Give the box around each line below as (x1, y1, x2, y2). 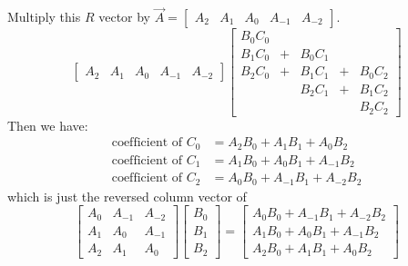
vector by (98, 7, 151, 26)
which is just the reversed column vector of (7, 186, 247, 205)
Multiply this (7, 7, 81, 26)
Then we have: (7, 115, 88, 134)
